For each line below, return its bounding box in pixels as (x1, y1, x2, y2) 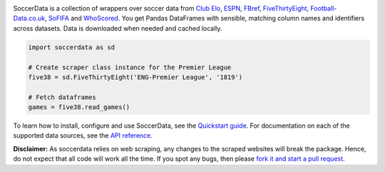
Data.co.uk (13, 14, 46, 23)
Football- (310, 4, 337, 12)
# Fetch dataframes (28, 93, 96, 101)
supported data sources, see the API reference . (13, 131, 153, 140)
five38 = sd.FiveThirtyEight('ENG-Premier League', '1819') (28, 73, 243, 81)
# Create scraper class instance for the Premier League (28, 63, 232, 71)
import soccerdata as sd (28, 43, 115, 51)
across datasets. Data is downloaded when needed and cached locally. (13, 24, 222, 32)
